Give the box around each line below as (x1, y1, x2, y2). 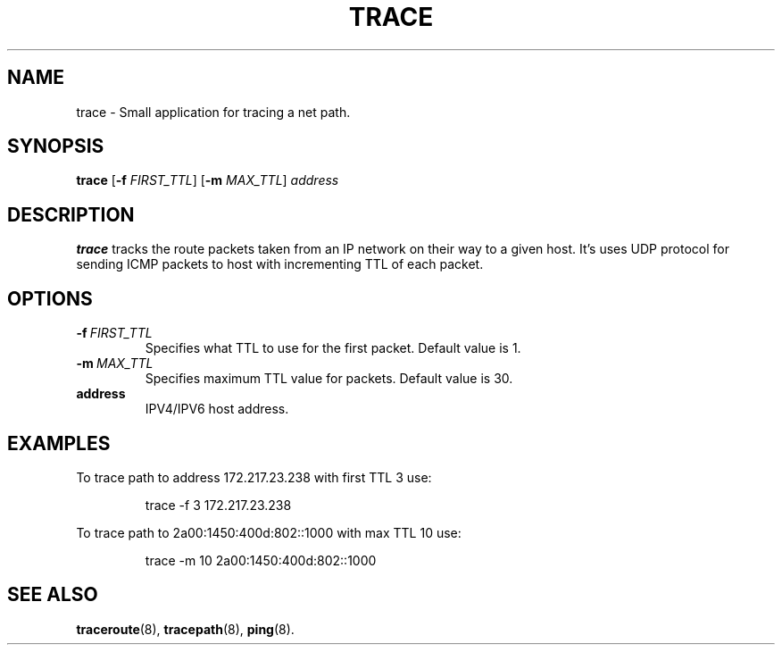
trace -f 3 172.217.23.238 (145, 497, 292, 513)
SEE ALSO (7, 583, 98, 606)
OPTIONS (7, 287, 93, 310)
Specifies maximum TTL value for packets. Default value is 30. (145, 371, 513, 387)
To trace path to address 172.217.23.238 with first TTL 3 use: (76, 469, 432, 485)
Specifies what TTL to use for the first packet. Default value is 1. (145, 340, 521, 356)
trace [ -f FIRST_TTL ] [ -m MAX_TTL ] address (76, 172, 339, 188)
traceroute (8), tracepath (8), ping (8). (76, 621, 295, 637)
